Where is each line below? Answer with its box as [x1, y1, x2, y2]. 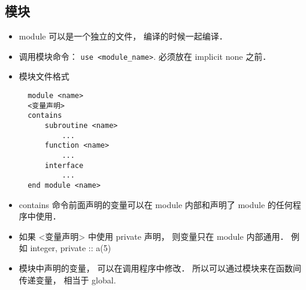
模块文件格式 [19, 70, 69, 83]
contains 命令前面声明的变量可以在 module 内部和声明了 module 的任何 [19, 198, 293, 210]
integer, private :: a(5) [30, 242, 111, 254]
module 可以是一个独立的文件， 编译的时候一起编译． [19, 30, 228, 42]
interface [44, 161, 84, 170]
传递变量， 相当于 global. [19, 273, 116, 286]
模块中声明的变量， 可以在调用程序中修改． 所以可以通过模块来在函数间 [19, 261, 302, 274]
